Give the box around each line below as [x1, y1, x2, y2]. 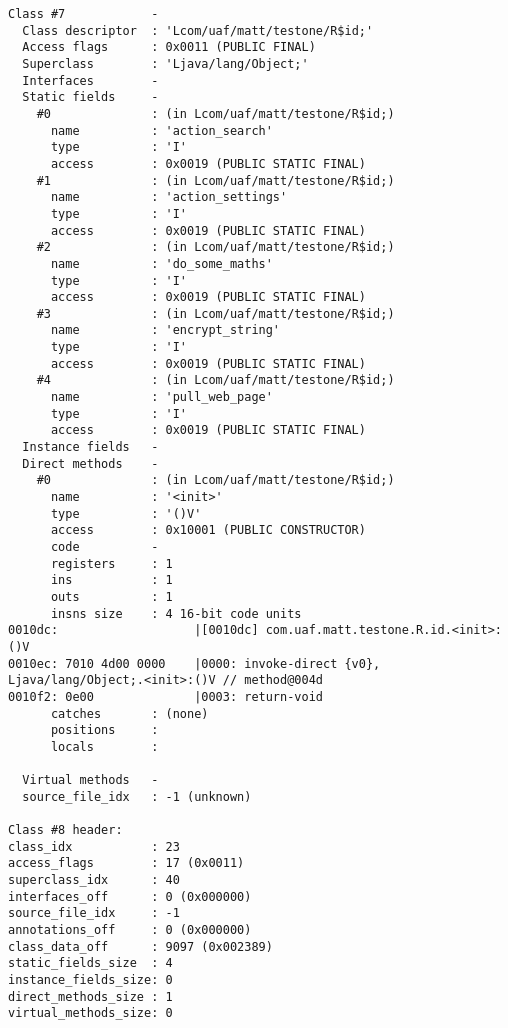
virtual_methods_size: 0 [8, 1006, 173, 1021]
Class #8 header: [8, 823, 123, 838]
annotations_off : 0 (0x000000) [8, 923, 252, 938]
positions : [50, 723, 159, 738]
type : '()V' [50, 506, 202, 521]
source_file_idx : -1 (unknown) [22, 789, 252, 804]
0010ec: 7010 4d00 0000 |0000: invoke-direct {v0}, [8, 656, 381, 671]
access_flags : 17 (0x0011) [8, 856, 245, 871]
